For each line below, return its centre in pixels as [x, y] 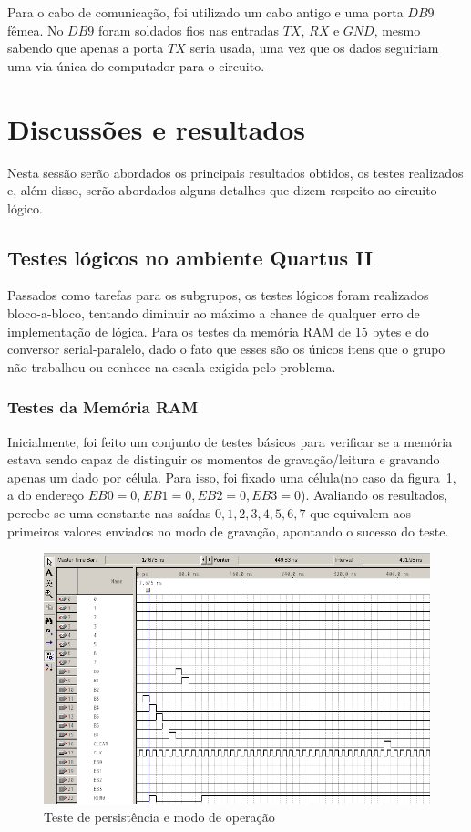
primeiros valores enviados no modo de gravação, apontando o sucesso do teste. [228, 530]
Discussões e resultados [157, 128]
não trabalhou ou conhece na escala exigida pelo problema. [172, 366]
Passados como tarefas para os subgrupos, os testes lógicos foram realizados [218, 295]
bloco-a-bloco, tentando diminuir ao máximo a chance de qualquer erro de [214, 313]
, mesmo [397, 30]
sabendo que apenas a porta [86, 48]
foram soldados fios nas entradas [189, 30]
